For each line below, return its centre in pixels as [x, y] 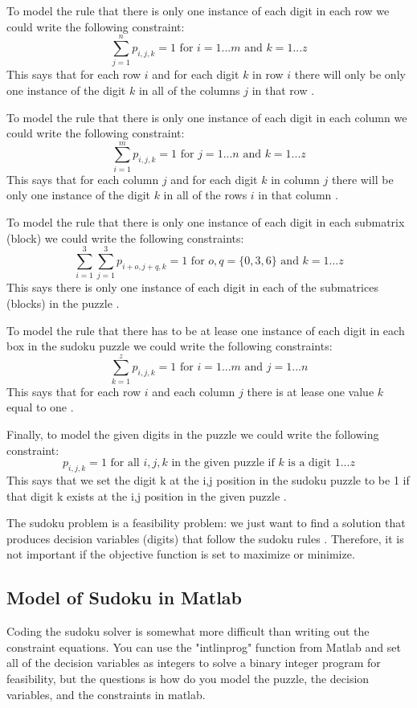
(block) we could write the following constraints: [125, 237]
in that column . [298, 195]
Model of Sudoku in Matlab [125, 598]
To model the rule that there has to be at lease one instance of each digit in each [206, 330]
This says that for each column [83, 179]
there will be [362, 179]
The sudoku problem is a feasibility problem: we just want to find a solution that [206, 523]
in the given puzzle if [223, 463]
